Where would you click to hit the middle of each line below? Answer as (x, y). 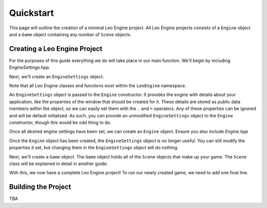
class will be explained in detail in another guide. (59, 163)
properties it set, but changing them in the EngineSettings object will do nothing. (94, 148)
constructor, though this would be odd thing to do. (60, 122)
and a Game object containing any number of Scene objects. (70, 34)
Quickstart (32, 13)
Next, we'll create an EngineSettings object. (56, 76)
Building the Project (40, 187)
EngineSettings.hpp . (30, 67)
